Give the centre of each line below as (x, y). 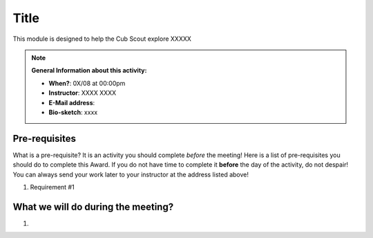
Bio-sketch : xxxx (73, 112)
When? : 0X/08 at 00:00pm (87, 83)
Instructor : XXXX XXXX (83, 93)
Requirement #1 (52, 187)
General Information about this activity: (89, 71)
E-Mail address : (72, 102)
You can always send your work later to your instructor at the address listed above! (131, 174)
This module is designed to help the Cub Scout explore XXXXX (102, 39)
